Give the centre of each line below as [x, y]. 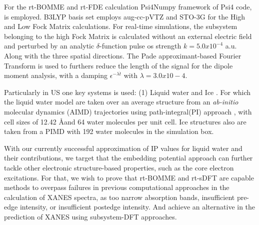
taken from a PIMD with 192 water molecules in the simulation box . [109, 131]
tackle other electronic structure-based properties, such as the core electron [119, 167]
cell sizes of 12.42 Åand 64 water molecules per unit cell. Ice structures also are [125, 121]
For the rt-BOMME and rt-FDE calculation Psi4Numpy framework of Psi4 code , [128, 6]
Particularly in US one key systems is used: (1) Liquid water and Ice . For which [127, 92]
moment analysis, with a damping [56, 75]
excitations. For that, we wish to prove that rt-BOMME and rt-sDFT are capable [129, 177]
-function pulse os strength [140, 46]
